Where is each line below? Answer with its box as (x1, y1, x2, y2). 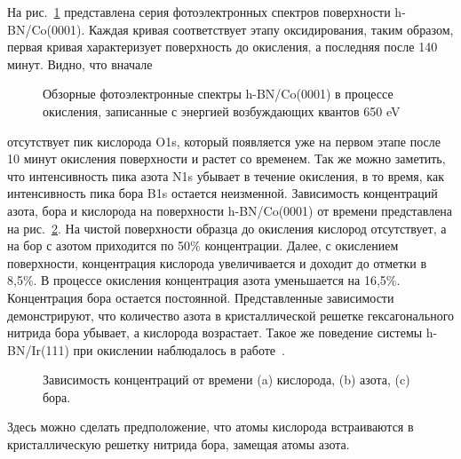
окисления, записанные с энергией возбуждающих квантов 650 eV (43, 101, 401, 120)
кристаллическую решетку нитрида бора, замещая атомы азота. (7, 435, 350, 454)
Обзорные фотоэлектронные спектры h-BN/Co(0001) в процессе (43, 84, 393, 103)
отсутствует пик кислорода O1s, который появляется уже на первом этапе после (7, 131, 441, 150)
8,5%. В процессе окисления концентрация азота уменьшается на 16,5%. (7, 271, 401, 289)
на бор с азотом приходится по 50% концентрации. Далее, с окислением (7, 236, 399, 255)
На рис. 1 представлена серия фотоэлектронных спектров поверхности (7, 3, 391, 20)
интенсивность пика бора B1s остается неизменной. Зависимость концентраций (7, 184, 438, 202)
